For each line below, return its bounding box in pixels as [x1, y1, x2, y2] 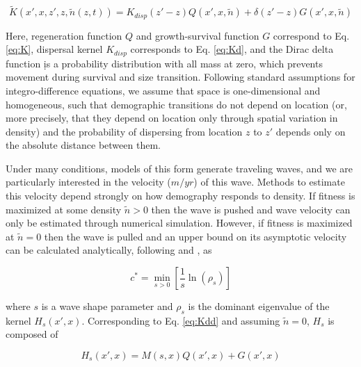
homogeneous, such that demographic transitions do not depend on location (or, [6, 97, 347, 111]
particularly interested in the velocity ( [6, 174, 171, 189]
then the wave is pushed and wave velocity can [151, 202, 351, 216]
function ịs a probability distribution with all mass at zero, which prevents [6, 56, 323, 70]
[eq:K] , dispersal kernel [6, 42, 103, 56]
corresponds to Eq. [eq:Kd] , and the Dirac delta [130, 42, 334, 56]
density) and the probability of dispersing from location [6, 124, 243, 138]
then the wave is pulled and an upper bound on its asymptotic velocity [44, 229, 347, 243]
